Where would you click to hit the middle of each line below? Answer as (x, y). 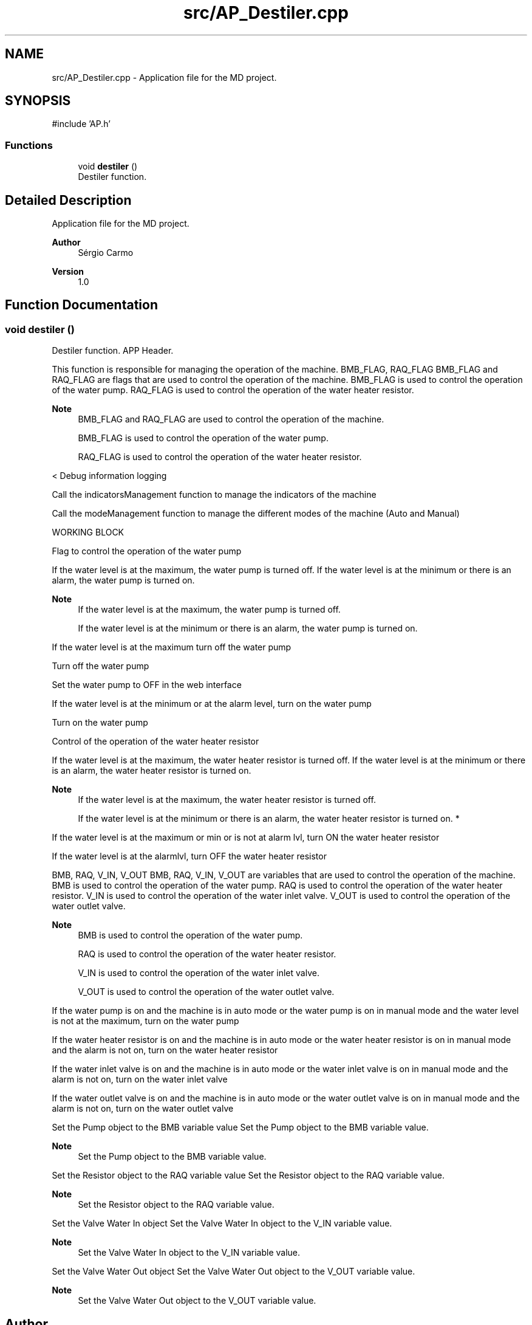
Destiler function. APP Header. (113, 351)
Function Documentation (81, 305)
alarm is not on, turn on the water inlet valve (140, 1079)
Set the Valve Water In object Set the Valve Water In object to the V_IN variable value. (222, 1223)
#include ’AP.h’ (81, 124)
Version (68, 272)
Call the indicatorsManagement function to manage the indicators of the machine (214, 495)
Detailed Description (68, 200)
